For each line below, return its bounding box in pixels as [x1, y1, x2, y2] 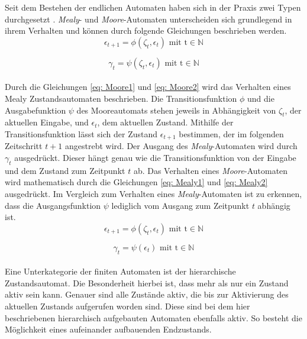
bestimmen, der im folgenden [179, 127, 284, 140]
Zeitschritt [5, 140, 43, 152]
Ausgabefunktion [5, 104, 66, 116]
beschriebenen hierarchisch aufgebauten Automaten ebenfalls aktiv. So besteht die [5, 311, 302, 324]
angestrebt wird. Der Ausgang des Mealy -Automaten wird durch [65, 140, 298, 152]
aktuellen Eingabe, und [5, 116, 89, 128]
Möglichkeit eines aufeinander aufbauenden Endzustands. [5, 323, 212, 335]
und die [247, 92, 274, 104]
